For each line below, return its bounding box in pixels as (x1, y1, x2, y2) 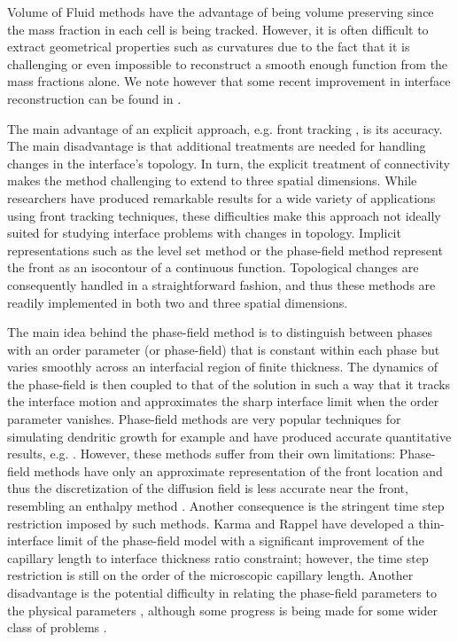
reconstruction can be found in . (7, 89, 182, 107)
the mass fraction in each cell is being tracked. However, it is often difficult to (7, 20, 429, 38)
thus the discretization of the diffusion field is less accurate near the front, (7, 479, 408, 497)
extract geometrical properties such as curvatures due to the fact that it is (7, 37, 410, 56)
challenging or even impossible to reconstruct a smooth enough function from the (7, 54, 448, 73)
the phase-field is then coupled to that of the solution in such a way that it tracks (7, 374, 451, 393)
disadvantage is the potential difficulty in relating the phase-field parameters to (7, 583, 437, 601)
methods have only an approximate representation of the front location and (34, 461, 443, 480)
